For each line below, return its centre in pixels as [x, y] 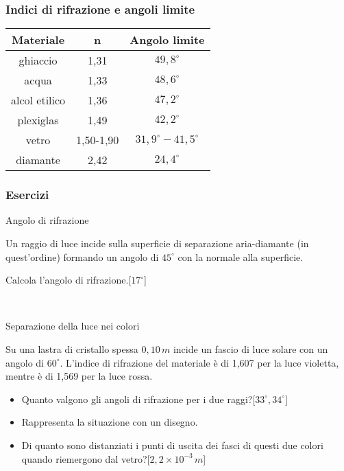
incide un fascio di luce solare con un [250, 349]
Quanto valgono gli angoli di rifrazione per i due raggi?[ [138, 399]
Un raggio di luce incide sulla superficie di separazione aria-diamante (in [157, 243]
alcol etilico [38, 100]
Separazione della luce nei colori [73, 326]
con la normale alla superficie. [241, 256]
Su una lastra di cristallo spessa [72, 349]
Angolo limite [167, 40]
